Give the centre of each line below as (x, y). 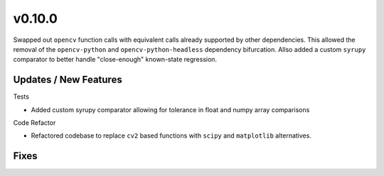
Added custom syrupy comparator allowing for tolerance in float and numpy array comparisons (170, 109)
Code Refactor (34, 123)
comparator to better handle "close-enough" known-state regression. (115, 60)
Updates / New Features (68, 80)
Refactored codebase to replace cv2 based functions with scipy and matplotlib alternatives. (171, 136)
